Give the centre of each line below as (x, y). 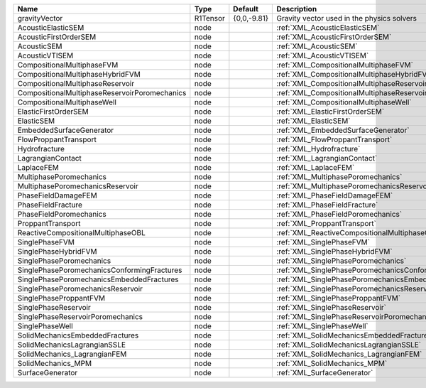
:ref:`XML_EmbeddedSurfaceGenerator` (343, 130)
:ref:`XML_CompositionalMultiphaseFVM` (345, 65)
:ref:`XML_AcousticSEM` (317, 46)
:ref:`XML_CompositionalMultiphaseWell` (344, 102)
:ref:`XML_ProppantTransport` (326, 223)
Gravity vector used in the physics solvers (346, 18)
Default (246, 9)
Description (297, 9)
